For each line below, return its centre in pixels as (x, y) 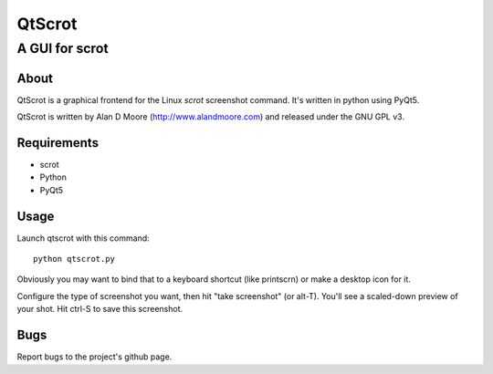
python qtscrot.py (74, 259)
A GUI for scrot (63, 48)
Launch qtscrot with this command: (83, 238)
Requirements (58, 143)
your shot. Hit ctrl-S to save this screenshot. (100, 309)
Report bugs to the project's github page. (94, 357)
